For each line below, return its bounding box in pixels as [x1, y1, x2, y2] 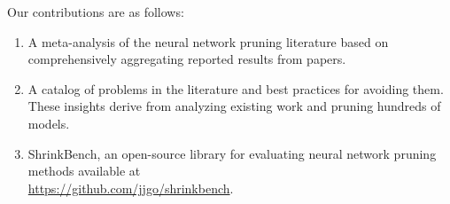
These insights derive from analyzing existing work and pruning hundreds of [27, 97, 441, 115]
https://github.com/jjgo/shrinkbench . [27, 178, 234, 197]
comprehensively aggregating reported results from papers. [27, 50, 346, 68]
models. [27, 114, 70, 132]
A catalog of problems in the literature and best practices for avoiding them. [27, 79, 444, 98]
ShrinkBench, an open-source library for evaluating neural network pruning [27, 144, 437, 162]
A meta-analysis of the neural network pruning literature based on [27, 32, 389, 51]
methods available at [27, 161, 141, 180]
